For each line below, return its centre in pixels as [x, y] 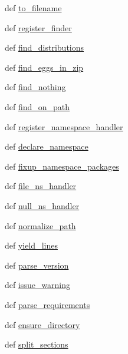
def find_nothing [35, 87]
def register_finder [38, 27]
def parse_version [37, 265]
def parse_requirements [47, 304]
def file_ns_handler [41, 186]
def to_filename [33, 8]
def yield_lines [31, 245]
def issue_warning [38, 285]
